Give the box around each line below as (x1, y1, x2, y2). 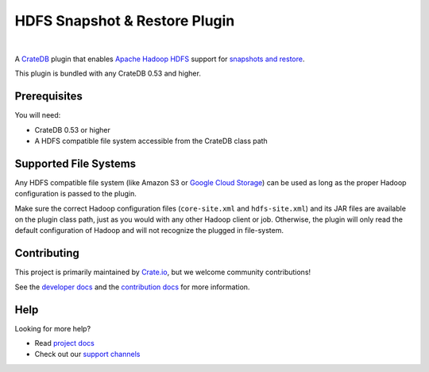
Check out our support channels (34, 350, 141, 359)
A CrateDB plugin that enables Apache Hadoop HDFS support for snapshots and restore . (14, 54, 305, 64)
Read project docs (34, 339, 95, 348)
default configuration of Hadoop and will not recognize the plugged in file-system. (14, 226, 284, 235)
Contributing (14, 246, 79, 260)
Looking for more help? (14, 324, 91, 333)
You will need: (14, 110, 61, 120)
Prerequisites (14, 90, 83, 103)
